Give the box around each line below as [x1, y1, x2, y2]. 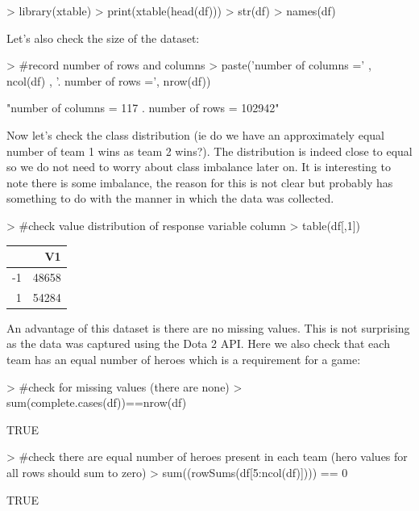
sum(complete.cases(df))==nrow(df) [6, 394, 187, 411]
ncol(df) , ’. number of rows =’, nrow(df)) [6, 72, 211, 89]
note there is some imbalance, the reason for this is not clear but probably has [6, 174, 393, 191]
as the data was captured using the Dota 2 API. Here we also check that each [6, 335, 390, 352]
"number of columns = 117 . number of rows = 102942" [6, 99, 280, 116]
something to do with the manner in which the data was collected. [6, 190, 334, 207]
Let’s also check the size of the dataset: [6, 29, 200, 46]
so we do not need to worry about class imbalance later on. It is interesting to [6, 158, 391, 175]
